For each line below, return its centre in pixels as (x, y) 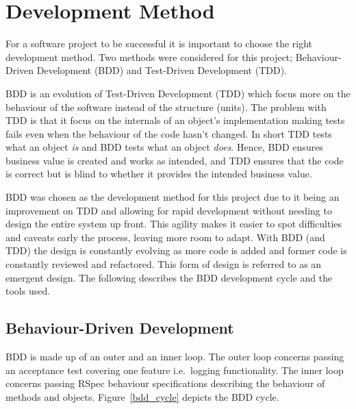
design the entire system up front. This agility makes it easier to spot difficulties (174, 224)
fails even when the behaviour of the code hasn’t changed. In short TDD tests (169, 133)
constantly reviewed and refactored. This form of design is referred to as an (164, 264)
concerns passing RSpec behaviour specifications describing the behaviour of (165, 383)
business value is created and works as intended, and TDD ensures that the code (175, 160)
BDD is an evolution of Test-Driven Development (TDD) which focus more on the (178, 93)
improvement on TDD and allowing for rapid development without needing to (169, 210)
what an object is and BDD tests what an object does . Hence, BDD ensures (164, 147)
